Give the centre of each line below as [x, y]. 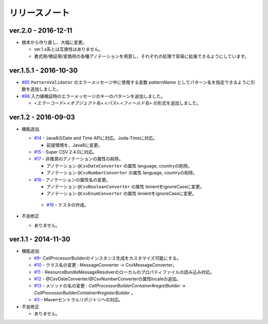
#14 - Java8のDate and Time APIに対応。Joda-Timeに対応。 [96, 138]
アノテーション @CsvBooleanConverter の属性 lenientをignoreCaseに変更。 [125, 186]
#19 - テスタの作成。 [67, 205]
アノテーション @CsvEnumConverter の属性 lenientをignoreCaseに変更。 [122, 194]
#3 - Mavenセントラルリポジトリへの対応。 [79, 300]
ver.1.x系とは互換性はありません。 [68, 49]
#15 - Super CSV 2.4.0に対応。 [66, 152]
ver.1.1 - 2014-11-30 [40, 240]
